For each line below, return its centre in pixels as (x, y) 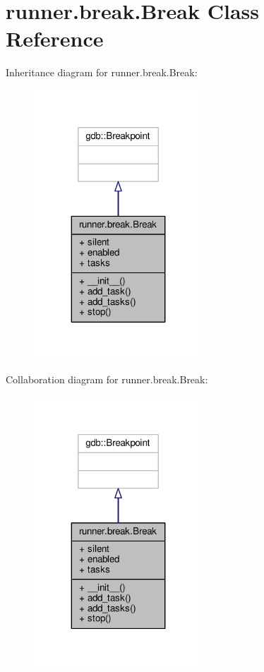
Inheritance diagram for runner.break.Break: (102, 72)
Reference (55, 38)
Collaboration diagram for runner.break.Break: (107, 379)
